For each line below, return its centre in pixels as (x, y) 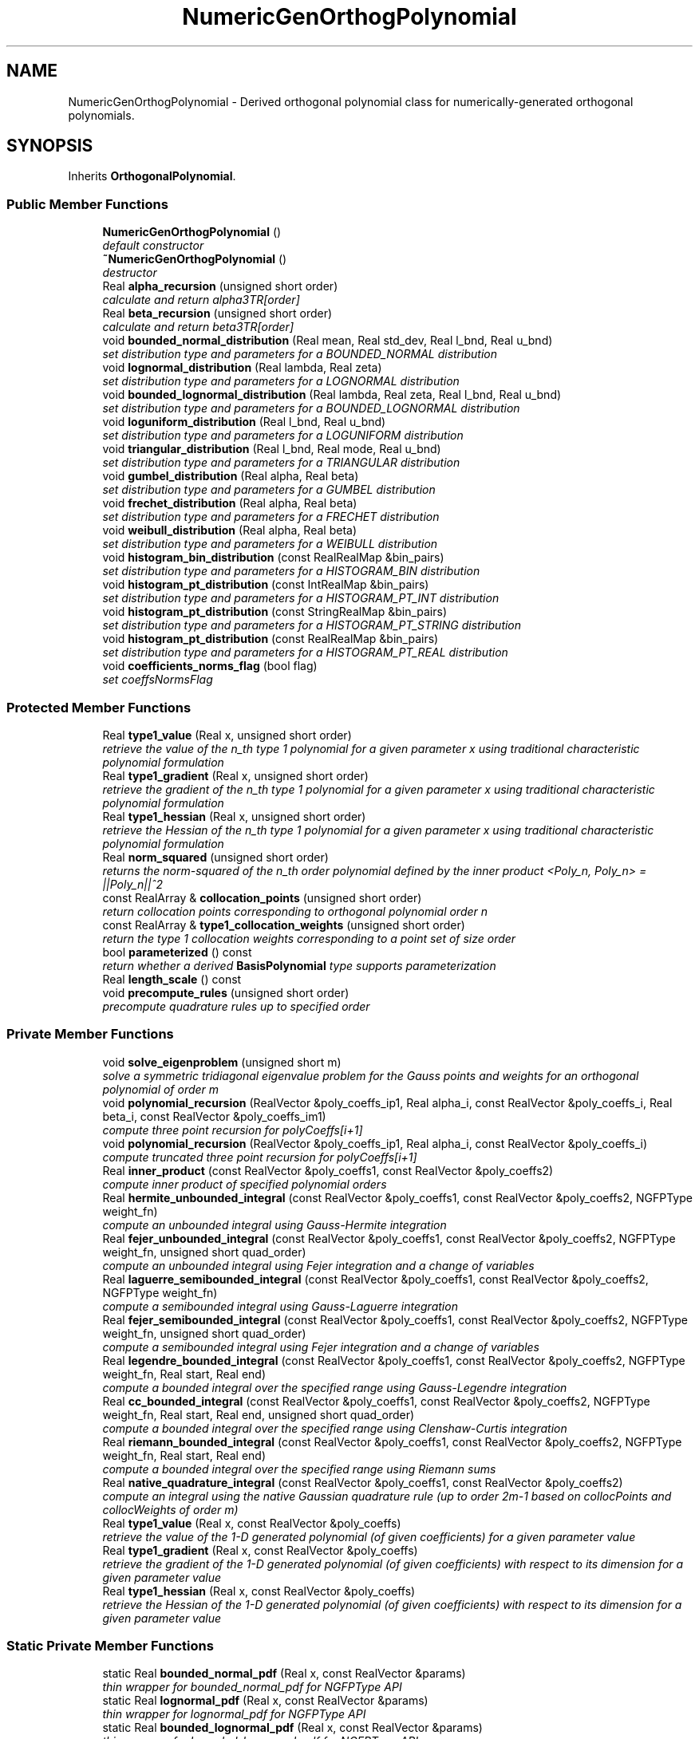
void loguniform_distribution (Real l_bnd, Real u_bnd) (244, 422)
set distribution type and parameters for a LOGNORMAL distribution (281, 381)
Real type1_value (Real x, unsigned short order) (227, 735)
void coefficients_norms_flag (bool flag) (210, 666)
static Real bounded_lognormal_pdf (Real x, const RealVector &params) (292, 1728)
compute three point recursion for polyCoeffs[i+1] (233, 1130)
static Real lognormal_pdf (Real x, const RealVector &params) (265, 1701)
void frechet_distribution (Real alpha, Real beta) (230, 503)
